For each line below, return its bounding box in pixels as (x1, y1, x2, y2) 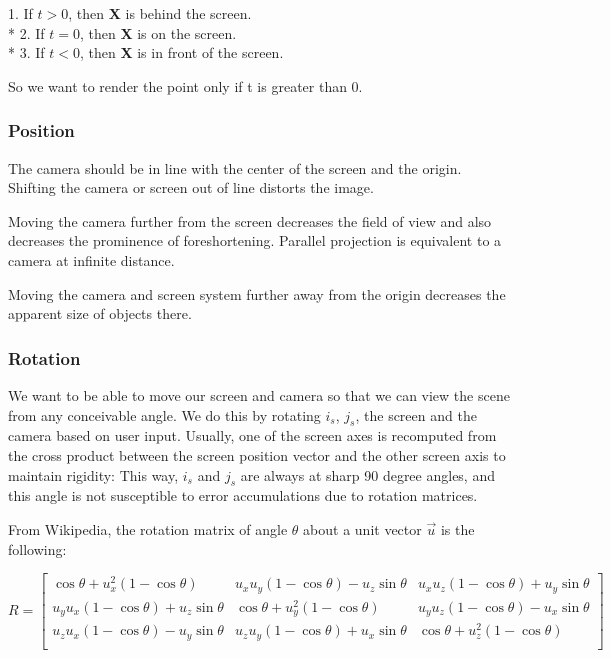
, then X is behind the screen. (68, 3, 252, 23)
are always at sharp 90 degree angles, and (240, 464, 495, 485)
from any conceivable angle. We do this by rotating (8, 404, 321, 425)
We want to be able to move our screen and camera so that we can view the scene (8, 384, 510, 405)
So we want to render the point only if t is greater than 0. (8, 75, 363, 96)
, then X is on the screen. (79, 22, 237, 43)
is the (440, 518, 475, 539)
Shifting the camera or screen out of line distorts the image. (8, 177, 374, 198)
